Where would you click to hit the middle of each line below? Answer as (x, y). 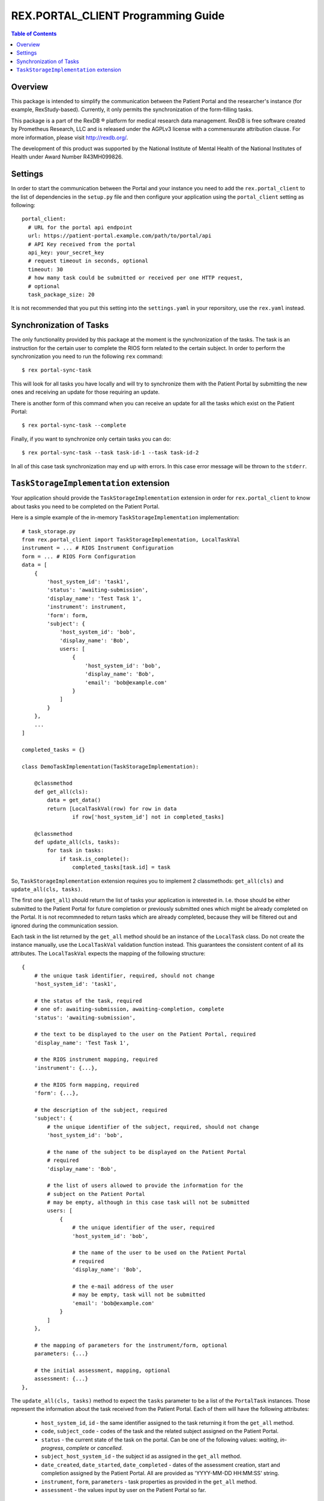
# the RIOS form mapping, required (86, 1085)
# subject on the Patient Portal (96, 1194)
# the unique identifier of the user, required (144, 1228)
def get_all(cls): (61, 792)
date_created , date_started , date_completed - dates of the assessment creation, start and (160, 1464)
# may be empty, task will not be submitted (139, 1295)
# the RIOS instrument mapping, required (96, 1059)
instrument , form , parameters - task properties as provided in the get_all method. (149, 1481)
